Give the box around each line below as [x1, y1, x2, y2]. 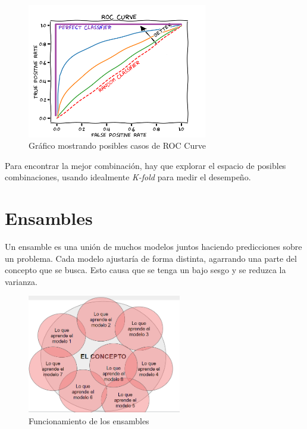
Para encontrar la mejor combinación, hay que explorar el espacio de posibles [5, 159, 286, 171]
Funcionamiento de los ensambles [29, 415, 149, 427]
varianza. [5, 275, 37, 287]
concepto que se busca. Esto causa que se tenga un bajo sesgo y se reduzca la [5, 264, 286, 276]
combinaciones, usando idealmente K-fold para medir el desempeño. [5, 171, 251, 183]
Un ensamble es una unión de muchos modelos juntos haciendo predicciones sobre [5, 240, 302, 253]
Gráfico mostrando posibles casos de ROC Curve [29, 139, 206, 152]
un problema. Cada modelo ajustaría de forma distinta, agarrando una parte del [5, 252, 297, 264]
